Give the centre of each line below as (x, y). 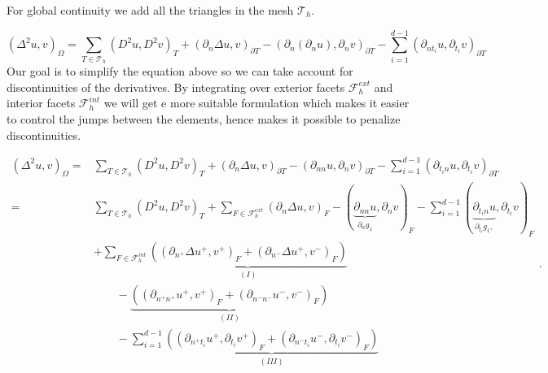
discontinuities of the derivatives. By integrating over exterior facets (176, 87)
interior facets (41, 103)
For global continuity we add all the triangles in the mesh (150, 10)
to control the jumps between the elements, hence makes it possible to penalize (204, 118)
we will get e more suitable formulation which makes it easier (256, 103)
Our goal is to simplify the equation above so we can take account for (180, 71)
